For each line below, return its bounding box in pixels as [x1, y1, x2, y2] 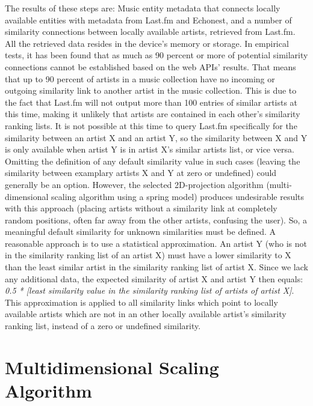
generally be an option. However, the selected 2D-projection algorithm [5, 178, 264, 190]
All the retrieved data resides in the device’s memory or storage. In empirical [5, 37, 289, 49]
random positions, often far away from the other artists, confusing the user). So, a [5, 213, 307, 226]
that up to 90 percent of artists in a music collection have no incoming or [5, 72, 275, 85]
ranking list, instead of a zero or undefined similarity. [5, 320, 201, 332]
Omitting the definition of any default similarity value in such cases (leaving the [5, 154, 300, 167]
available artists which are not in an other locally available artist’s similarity [5, 308, 287, 320]
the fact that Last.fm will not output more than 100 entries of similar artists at [5, 95, 298, 108]
